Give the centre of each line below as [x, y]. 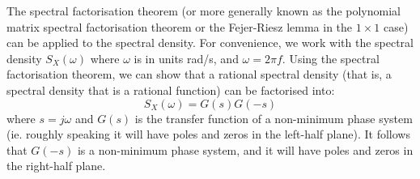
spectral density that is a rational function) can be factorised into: [171, 89]
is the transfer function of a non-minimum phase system [274, 118]
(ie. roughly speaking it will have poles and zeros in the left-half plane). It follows [208, 134]
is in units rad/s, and [186, 58]
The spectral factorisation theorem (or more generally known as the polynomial [204, 11]
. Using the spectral [331, 58]
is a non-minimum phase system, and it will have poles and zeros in [245, 149]
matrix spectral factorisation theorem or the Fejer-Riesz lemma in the [180, 26]
